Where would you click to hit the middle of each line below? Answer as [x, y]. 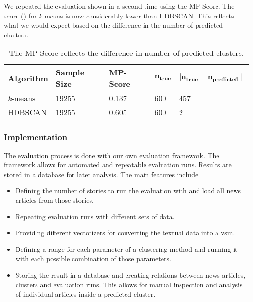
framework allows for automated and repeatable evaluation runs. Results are [118, 165]
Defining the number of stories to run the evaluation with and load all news [128, 190]
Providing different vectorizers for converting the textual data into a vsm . [125, 233]
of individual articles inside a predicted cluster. [85, 294]
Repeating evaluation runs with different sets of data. [95, 216]
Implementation [36, 137]
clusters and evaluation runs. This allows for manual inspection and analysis [129, 284]
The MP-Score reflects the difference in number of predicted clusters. [126, 53]
